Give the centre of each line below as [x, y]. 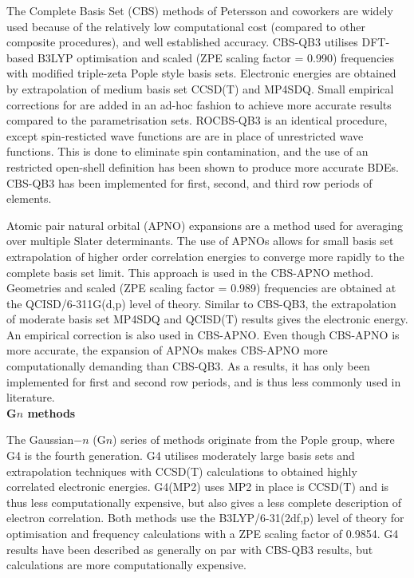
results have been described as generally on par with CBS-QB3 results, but [190, 549]
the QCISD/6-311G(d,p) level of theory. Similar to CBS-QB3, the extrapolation [201, 303]
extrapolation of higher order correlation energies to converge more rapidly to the [205, 256]
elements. [29, 198]
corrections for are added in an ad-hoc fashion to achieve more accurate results [199, 104]
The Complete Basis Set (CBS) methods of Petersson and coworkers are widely [200, 10]
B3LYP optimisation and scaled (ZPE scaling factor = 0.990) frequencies [215, 57]
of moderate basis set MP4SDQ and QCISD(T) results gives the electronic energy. [207, 319]
